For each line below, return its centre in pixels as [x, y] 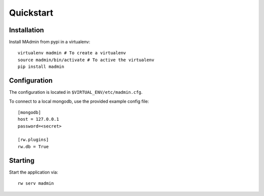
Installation [26, 30]
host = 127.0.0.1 [38, 119]
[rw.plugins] [33, 140]
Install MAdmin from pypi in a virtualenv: [50, 42]
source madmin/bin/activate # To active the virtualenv [86, 60]
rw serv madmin [36, 184]
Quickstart [31, 13]
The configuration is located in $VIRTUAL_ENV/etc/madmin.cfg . [76, 92]
